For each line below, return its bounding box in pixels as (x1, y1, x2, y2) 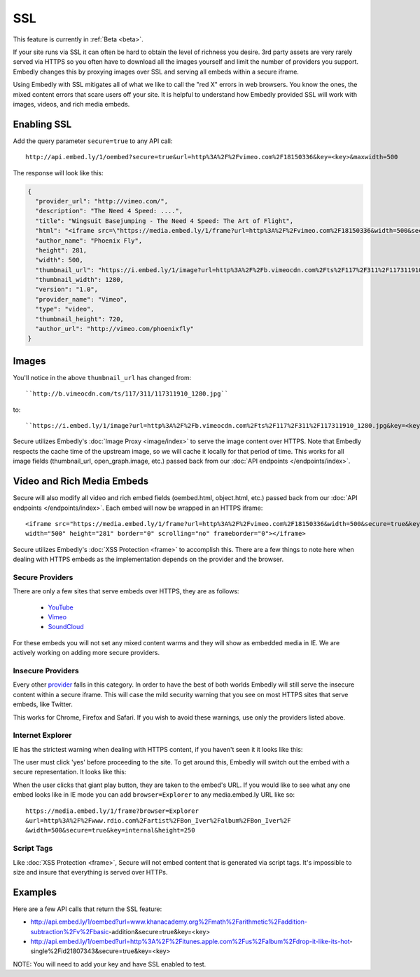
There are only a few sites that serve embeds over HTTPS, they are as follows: (13, 587, 239, 595)
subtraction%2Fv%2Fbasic (30, 927, 109, 936)
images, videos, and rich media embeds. (13, 100, 130, 108)
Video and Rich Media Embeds (13, 476, 149, 487)
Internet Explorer (13, 730, 72, 740)
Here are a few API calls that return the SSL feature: (13, 905, 162, 913)
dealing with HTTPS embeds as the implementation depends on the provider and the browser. (13, 555, 283, 564)
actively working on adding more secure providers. (13, 649, 160, 657)
